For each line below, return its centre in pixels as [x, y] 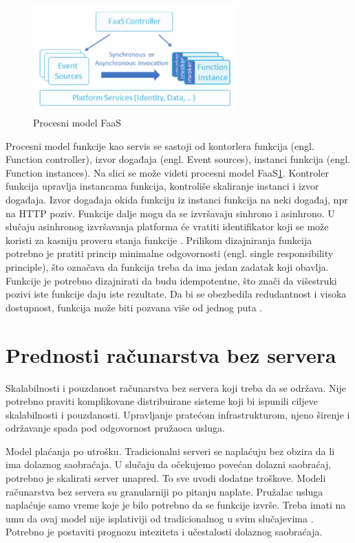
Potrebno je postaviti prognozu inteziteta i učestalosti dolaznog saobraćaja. [164, 532]
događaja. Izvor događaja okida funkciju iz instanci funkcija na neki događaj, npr [177, 200]
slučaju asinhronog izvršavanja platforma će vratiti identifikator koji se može [167, 226]
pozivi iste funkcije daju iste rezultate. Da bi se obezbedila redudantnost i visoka [176, 294]
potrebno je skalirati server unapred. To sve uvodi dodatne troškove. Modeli [166, 478]
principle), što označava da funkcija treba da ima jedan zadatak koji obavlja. [167, 267]
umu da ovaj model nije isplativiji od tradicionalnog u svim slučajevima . [160, 518]
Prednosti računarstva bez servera [171, 354]
